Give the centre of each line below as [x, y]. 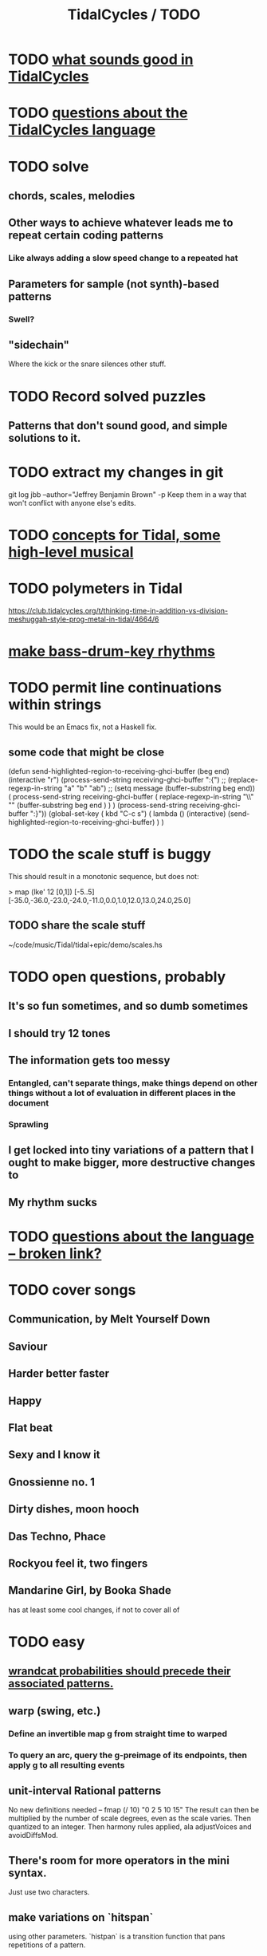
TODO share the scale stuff [77, 926]
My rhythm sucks [53, 1202]
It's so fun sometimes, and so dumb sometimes [128, 1006]
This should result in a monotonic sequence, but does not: [104, 876]
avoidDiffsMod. [33, 1836]
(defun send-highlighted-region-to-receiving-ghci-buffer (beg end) [119, 771]
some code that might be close [86, 752]
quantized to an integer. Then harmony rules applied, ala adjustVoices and [130, 1827]
